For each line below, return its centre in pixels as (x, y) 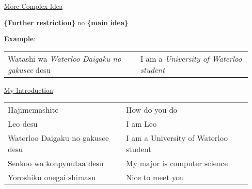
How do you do (152, 110)
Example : (20, 39)
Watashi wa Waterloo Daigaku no (65, 58)
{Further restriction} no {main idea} (66, 22)
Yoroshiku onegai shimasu (52, 177)
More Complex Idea (33, 6)
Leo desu (23, 124)
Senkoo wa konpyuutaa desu (56, 163)
